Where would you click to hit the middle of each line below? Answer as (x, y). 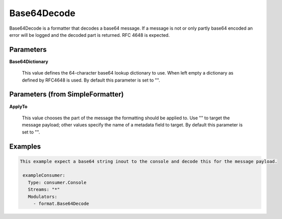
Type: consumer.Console (57, 182)
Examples (25, 146)
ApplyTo (18, 106)
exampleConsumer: (44, 175)
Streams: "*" (44, 190)
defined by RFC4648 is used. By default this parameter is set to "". (91, 80)
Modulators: (43, 197)
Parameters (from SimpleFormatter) (66, 94)
